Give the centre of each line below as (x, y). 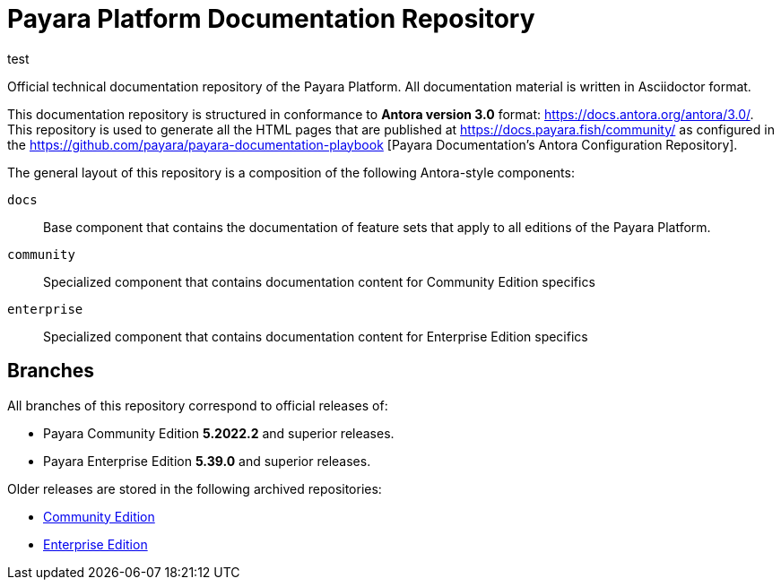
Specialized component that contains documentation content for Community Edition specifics (319, 281)
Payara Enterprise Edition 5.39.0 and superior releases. (207, 461)
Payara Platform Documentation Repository (271, 19)
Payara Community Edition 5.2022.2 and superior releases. (219, 433)
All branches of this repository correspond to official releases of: (198, 405)
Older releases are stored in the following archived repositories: (195, 488)
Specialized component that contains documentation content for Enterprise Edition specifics (316, 336)
